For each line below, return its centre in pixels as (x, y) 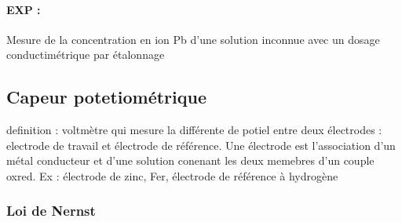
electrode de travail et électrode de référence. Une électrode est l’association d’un (201, 145)
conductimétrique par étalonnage (86, 55)
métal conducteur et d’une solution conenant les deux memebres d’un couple (190, 160)
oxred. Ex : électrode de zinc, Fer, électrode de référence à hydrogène (172, 175)
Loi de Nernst (51, 211)
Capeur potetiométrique (107, 97)
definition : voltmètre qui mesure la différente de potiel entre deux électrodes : (194, 130)
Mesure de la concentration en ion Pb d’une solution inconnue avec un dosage (193, 39)
